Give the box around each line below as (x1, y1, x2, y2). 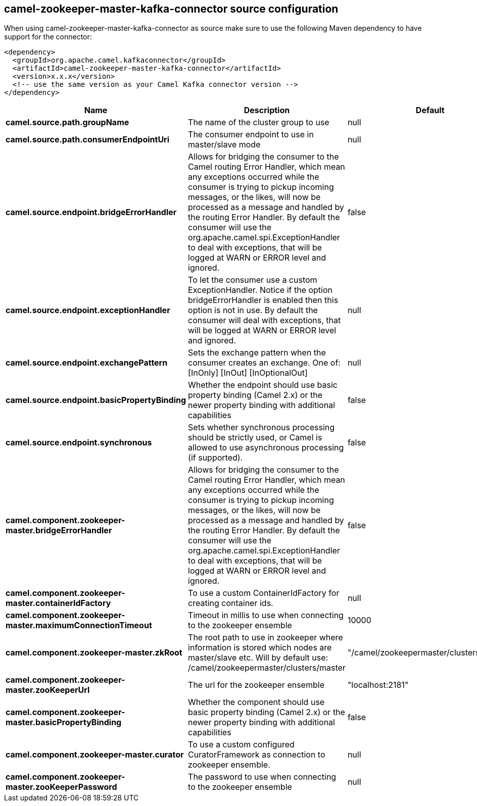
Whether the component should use (188, 697, 325, 708)
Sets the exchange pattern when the (188, 347, 326, 358)
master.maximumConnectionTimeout (6, 620, 152, 631)
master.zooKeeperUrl (6, 685, 90, 695)
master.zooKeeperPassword (6, 782, 117, 792)
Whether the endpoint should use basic (188, 380, 338, 390)
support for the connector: (4, 32, 92, 41)
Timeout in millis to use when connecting (188, 610, 344, 621)
